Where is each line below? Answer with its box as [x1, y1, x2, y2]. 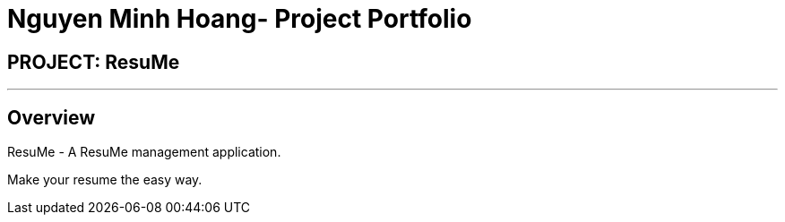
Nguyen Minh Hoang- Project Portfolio [7, 4, 472, 34]
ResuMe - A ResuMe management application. [7, 144, 281, 160]
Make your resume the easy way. [7, 172, 203, 188]
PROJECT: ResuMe [7, 50, 180, 73]
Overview [7, 106, 96, 129]
